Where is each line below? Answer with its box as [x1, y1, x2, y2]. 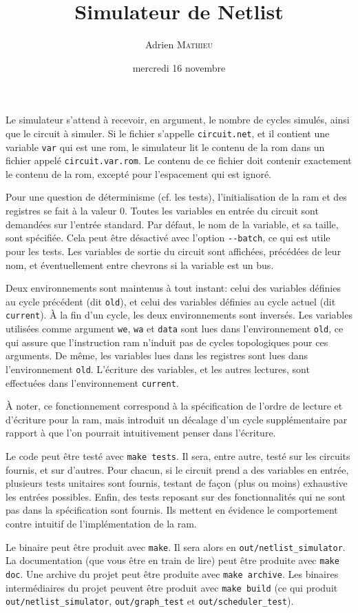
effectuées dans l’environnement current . [6, 375, 179, 390]
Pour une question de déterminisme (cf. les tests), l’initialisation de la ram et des [6, 190, 347, 204]
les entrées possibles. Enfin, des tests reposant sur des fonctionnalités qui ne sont [6, 489, 346, 503]
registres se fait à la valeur [6, 203, 117, 218]
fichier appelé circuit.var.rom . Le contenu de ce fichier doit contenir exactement [6, 153, 352, 168]
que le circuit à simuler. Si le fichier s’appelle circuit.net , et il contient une [6, 125, 330, 140]
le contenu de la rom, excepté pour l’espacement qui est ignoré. [6, 166, 272, 181]
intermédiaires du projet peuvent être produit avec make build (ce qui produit [6, 580, 338, 594]
